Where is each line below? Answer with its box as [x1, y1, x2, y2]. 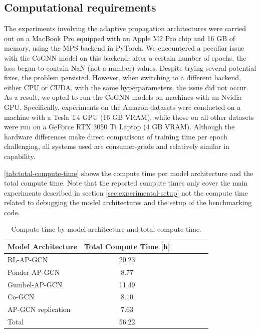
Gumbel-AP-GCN [8, 279, 63, 289]
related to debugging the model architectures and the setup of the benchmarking [4, 197, 252, 208]
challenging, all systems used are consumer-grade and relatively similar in [4, 141, 229, 151]
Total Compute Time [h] [84, 241, 170, 252]
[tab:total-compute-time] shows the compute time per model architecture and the [4, 168, 253, 178]
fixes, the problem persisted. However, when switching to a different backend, [4, 72, 241, 83]
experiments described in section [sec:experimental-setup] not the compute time [4, 187, 248, 198]
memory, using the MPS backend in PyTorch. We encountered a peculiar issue [4, 43, 244, 53]
